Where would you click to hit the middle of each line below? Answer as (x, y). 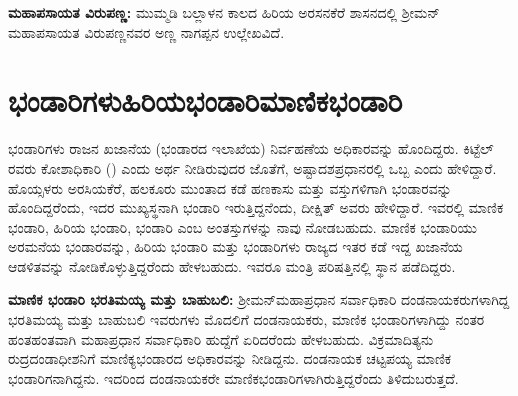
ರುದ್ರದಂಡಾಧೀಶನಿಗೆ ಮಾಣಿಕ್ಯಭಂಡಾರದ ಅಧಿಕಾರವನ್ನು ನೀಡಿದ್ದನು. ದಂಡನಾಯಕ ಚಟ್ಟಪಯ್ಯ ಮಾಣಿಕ (230, 358)
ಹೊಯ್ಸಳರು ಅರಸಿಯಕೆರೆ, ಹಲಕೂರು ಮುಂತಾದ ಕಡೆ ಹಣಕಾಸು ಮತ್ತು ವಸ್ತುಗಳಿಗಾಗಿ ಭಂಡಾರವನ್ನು (230, 187)
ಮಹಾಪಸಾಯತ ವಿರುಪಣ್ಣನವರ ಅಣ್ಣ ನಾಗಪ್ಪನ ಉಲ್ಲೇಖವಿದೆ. (146, 31)
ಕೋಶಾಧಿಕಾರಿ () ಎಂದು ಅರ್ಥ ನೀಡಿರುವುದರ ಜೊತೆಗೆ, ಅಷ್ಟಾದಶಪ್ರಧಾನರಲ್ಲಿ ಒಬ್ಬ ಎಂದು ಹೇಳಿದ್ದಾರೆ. (268, 167)
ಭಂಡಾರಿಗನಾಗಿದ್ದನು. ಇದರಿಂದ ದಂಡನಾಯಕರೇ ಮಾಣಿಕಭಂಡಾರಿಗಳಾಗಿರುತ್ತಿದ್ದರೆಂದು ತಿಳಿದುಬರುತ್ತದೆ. (233, 377)
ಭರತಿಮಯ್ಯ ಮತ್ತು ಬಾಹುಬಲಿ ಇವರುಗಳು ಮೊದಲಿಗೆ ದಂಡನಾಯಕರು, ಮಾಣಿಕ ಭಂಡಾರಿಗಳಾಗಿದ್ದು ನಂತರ (246, 319)
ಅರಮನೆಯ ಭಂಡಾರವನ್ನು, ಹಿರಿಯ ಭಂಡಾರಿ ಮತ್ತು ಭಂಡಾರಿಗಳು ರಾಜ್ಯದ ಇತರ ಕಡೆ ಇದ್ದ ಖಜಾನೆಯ (235, 246)
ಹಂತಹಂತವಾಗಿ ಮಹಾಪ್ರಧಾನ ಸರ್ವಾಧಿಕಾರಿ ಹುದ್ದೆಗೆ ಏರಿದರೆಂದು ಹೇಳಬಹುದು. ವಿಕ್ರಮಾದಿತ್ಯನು (221, 338)
